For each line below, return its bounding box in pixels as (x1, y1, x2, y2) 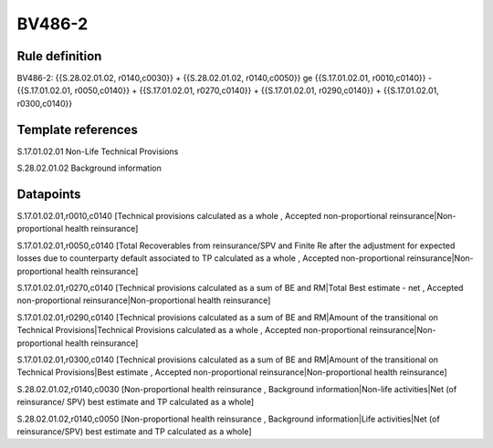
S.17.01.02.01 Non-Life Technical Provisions (16, 146, 179, 157)
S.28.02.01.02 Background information (16, 162, 162, 173)
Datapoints (16, 186, 81, 202)
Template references (16, 121, 139, 137)
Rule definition (16, 48, 102, 64)
